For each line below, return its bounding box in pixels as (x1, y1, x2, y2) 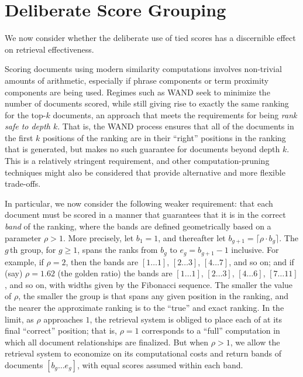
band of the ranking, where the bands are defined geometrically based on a (5, 220, 271, 232)
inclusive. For (231, 244, 279, 256)
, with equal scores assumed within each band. (77, 358, 243, 371)
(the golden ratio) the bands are (57, 267, 173, 279)
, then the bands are (66, 255, 139, 268)
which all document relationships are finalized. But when (5, 335, 209, 348)
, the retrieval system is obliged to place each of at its (89, 313, 283, 325)
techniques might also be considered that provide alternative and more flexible (5, 166, 285, 178)
